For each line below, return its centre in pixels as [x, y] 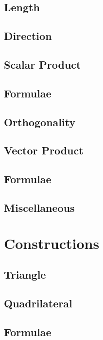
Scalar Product [43, 64]
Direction [28, 36]
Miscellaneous [39, 207]
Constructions [52, 243]
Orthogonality [40, 122]
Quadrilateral [38, 303]
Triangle [25, 274]
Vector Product [44, 150]
